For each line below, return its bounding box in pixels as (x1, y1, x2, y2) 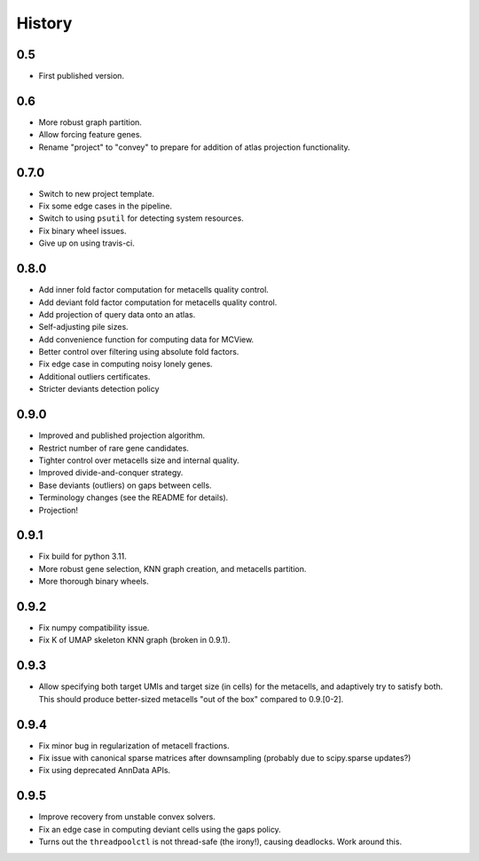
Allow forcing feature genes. (38, 129, 142, 140)
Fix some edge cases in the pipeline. (38, 200, 173, 212)
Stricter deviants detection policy (38, 384, 160, 395)
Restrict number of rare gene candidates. (38, 442, 190, 453)
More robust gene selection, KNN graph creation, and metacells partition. (38, 563, 307, 574)
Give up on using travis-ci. (38, 238, 135, 248)
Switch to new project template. (38, 188, 155, 199)
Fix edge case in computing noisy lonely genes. (38, 359, 213, 370)
